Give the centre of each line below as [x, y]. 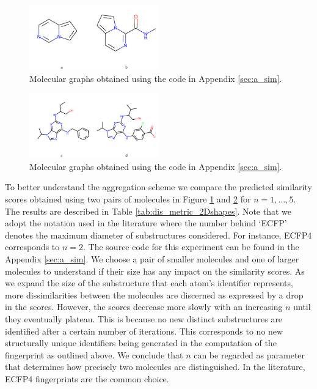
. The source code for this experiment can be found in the [191, 247]
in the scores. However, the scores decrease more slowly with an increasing [144, 307]
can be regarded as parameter [250, 354]
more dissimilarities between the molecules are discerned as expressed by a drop [154, 295]
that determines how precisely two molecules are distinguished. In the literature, [155, 367]
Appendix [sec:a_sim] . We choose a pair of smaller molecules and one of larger [152, 258]
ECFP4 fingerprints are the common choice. [87, 378]
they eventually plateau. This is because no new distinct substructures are [144, 318]
